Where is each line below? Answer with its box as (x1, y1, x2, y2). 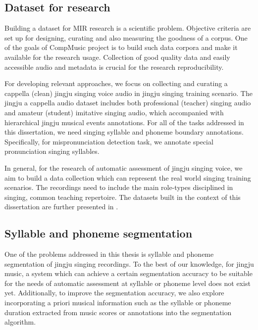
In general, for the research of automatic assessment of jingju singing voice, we (4, 162, 243, 173)
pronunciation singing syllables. (4, 146, 100, 156)
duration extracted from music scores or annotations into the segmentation (4, 307, 232, 317)
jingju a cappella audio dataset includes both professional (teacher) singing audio (4, 97, 251, 108)
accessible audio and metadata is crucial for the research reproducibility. (4, 61, 224, 72)
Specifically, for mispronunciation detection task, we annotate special (4, 136, 213, 146)
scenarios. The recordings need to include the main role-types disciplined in (4, 182, 233, 192)
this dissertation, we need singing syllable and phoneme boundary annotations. (4, 127, 244, 137)
